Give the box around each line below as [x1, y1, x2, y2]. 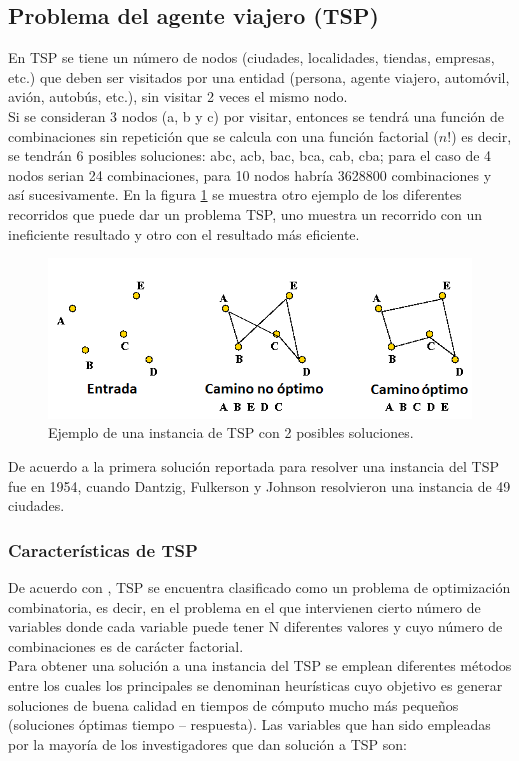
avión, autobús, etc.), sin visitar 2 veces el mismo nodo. [8, 86, 348, 107]
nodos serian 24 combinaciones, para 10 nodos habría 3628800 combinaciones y [8, 164, 492, 185]
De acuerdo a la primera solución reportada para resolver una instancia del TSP [8, 456, 499, 476]
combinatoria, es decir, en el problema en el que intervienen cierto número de [8, 596, 481, 617]
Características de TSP [8, 537, 198, 562]
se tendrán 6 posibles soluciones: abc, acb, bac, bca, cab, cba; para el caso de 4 [8, 145, 492, 166]
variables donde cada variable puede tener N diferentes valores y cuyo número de [8, 616, 503, 637]
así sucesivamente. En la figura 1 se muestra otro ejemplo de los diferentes [8, 184, 462, 205]
